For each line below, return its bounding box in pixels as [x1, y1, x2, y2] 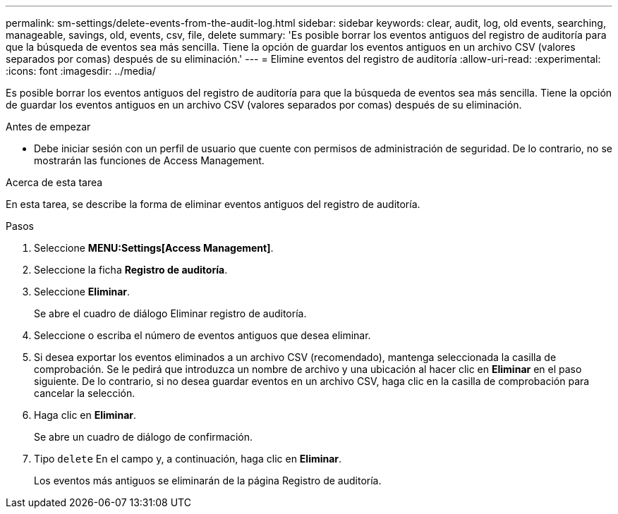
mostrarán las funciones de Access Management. [34, 154, 265, 166]
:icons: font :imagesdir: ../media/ [6, 65, 156, 77]
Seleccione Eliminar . [34, 286, 131, 298]
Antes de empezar [6, 121, 91, 133]
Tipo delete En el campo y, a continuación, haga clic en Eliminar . [34, 453, 342, 465]
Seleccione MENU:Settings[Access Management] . [34, 242, 274, 254]
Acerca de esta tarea [6, 176, 103, 188]
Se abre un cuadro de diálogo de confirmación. [34, 431, 253, 443]
